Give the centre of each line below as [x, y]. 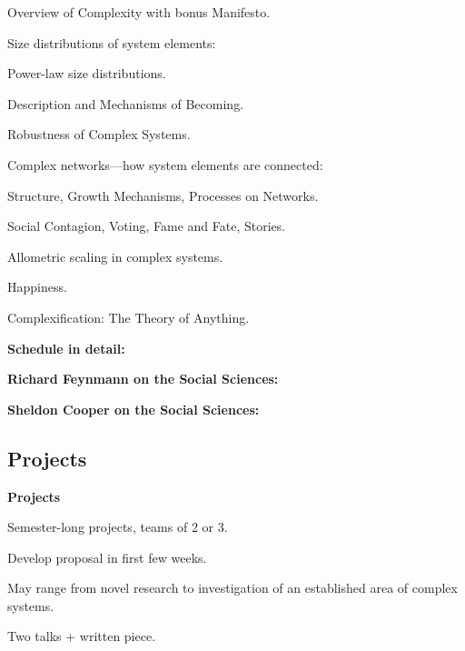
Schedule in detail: [66, 348]
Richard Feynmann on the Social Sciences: [143, 379]
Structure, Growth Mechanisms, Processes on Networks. [163, 195]
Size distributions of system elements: [112, 42]
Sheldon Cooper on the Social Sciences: [134, 409]
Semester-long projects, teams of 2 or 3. [118, 527]
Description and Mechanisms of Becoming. [126, 103]
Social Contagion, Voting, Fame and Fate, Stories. [147, 226]
